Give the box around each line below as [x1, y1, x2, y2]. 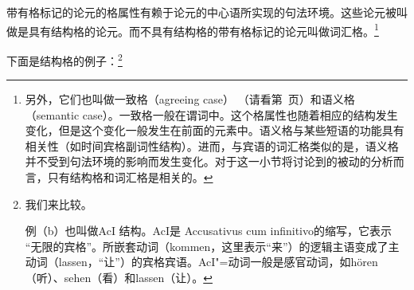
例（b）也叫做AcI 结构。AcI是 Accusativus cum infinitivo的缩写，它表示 [25, 222, 392, 239]
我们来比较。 [25, 195, 92, 212]
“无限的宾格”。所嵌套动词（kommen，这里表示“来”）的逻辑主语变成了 [25, 237, 389, 254]
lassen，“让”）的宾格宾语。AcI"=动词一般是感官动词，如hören [58, 253, 378, 270]
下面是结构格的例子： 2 [6, 49, 123, 69]
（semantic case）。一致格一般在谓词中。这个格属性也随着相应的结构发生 [25, 106, 398, 123]
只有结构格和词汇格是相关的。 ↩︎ [47, 169, 213, 186]
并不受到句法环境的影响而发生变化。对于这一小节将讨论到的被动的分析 [25, 153, 393, 170]
